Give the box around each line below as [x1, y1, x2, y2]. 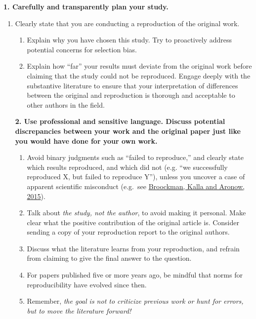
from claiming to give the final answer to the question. [27, 253, 192, 263]
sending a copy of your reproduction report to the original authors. [27, 227, 230, 237]
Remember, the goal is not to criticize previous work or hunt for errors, [27, 296, 244, 306]
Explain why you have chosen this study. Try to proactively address [27, 35, 232, 45]
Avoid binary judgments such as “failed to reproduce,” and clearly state [27, 152, 244, 162]
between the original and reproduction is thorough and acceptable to [27, 90, 235, 100]
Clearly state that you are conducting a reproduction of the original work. [15, 18, 240, 28]
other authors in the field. [27, 99, 105, 110]
